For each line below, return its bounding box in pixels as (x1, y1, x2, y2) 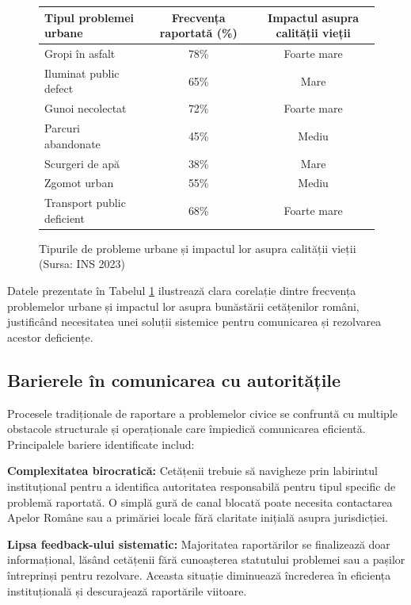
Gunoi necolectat (44, 100, 127, 117)
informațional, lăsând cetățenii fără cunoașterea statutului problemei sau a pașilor (7, 551, 405, 568)
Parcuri (44, 120, 81, 136)
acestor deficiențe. (7, 328, 93, 345)
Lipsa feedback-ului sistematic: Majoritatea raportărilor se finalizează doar (7, 535, 390, 552)
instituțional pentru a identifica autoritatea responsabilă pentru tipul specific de (7, 478, 396, 495)
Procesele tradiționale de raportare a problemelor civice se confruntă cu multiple (7, 404, 398, 421)
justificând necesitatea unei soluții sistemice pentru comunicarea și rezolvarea (7, 313, 382, 330)
